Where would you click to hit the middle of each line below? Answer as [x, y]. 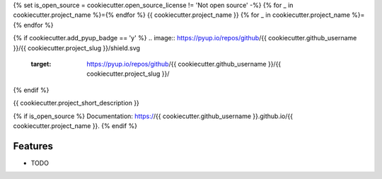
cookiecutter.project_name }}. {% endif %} [75, 126]
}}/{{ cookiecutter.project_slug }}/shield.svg [77, 48]
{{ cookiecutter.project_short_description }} [76, 103]
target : [41, 64]
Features [33, 146]
